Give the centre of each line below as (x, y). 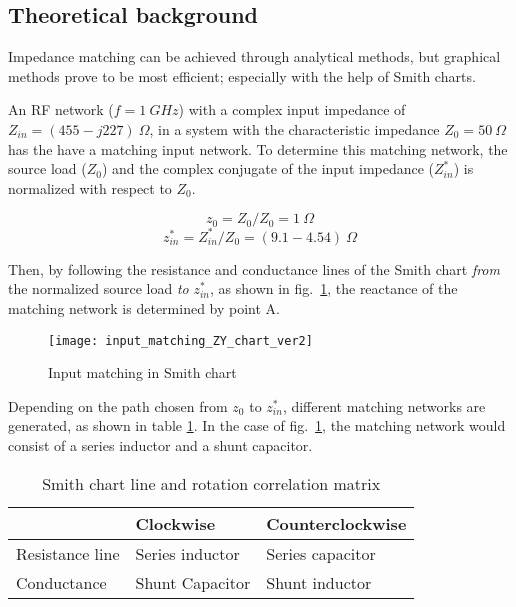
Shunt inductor (319, 582)
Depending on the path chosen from (118, 405)
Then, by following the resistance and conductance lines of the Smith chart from (254, 268)
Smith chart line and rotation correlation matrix (211, 483)
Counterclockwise (336, 523)
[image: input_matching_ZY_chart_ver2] (180, 340)
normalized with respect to (90, 187)
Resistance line (68, 553)
